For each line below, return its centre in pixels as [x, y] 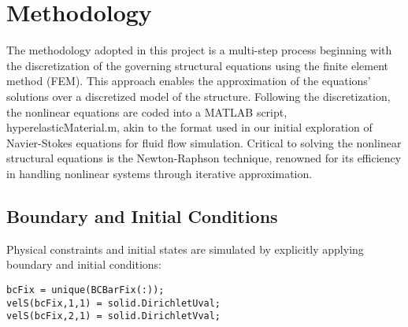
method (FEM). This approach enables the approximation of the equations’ [189, 81]
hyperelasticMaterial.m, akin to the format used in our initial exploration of [189, 127]
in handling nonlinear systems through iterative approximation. [159, 173]
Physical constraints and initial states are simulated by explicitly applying [185, 249]
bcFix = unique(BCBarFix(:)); [85, 290]
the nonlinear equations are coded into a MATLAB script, [147, 111]
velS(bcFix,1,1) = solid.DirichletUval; [114, 303]
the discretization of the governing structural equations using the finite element [198, 65]
